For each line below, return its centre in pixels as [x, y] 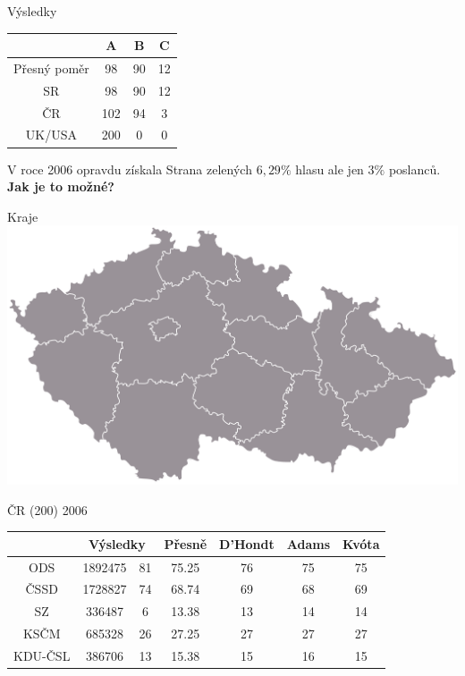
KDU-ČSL [42, 655]
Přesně [186, 543]
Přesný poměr [51, 68]
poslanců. [414, 169]
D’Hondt [247, 543]
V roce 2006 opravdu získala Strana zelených [130, 169]
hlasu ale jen [330, 169]
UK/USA [51, 135]
